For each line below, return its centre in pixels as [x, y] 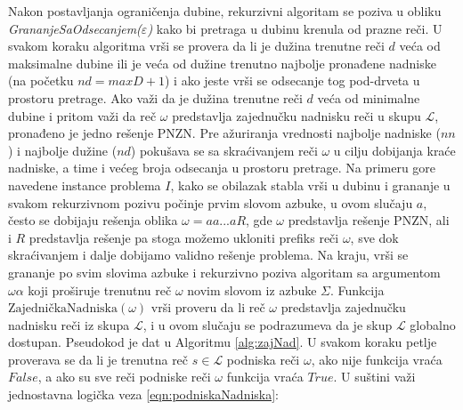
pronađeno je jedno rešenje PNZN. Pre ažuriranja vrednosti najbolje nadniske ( [224, 133]
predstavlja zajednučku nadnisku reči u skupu [296, 115]
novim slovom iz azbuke [252, 289]
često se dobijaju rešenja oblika [93, 220]
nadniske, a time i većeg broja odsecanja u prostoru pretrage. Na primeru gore [222, 168]
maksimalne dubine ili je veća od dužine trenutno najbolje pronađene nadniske [222, 63]
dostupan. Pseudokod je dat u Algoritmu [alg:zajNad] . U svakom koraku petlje [223, 342]
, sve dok [374, 237]
